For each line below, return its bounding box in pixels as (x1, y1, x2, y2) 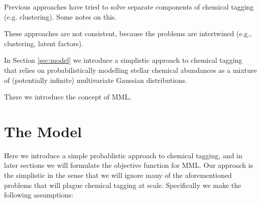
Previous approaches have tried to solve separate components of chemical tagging (4, 2, 254, 12)
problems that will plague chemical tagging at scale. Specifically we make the (4, 179, 241, 190)
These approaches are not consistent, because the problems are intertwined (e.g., (4, 28, 252, 39)
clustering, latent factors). (4, 38, 84, 48)
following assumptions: (4, 189, 73, 200)
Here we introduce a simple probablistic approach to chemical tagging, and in (4, 150, 242, 160)
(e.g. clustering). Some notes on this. (4, 11, 117, 22)
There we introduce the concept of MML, (4, 91, 132, 102)
